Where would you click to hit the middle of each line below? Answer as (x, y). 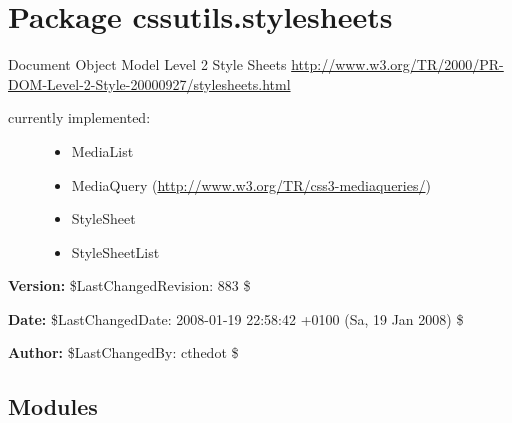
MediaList (102, 150)
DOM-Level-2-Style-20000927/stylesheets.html (149, 83)
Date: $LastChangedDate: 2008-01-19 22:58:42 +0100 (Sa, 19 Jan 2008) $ (236, 318)
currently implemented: (79, 117)
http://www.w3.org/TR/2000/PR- (397, 64)
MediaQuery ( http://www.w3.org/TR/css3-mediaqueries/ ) (251, 184)
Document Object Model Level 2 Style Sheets (147, 64)
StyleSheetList (115, 251)
